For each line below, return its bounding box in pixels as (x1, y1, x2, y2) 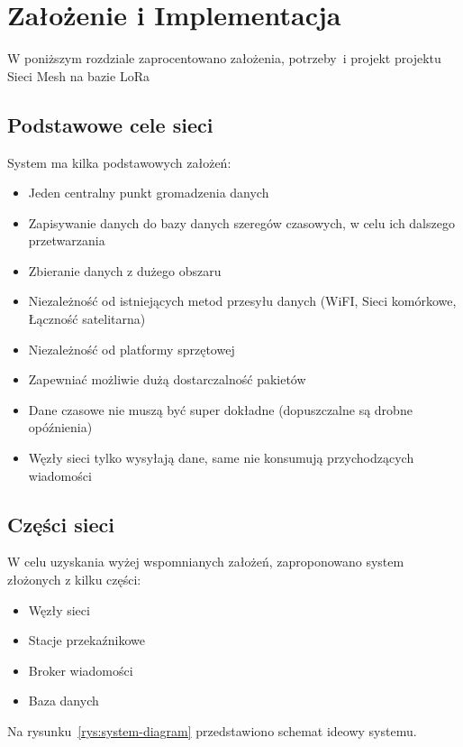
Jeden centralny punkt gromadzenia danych (28, 183, 269, 202)
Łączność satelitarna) (28, 309, 146, 328)
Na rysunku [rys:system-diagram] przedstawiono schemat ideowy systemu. (7, 722, 417, 740)
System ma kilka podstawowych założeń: (7, 152, 231, 171)
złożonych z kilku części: (7, 570, 141, 589)
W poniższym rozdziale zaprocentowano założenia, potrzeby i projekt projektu (7, 49, 441, 68)
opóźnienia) (28, 418, 93, 437)
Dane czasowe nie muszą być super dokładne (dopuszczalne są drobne (28, 400, 413, 419)
